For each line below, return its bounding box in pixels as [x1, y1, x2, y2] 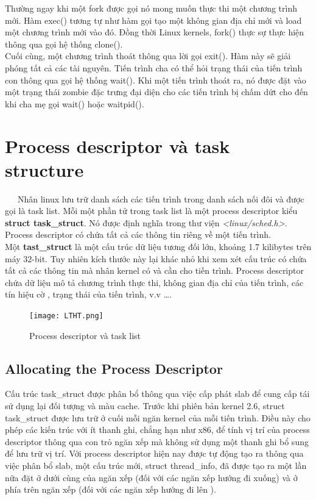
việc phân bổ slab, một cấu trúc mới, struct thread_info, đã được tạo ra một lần [5, 459, 307, 472]
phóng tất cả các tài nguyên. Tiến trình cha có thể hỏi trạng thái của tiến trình [5, 61, 303, 74]
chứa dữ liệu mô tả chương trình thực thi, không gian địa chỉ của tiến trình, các [5, 276, 304, 288]
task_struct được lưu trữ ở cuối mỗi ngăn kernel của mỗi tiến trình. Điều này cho [5, 411, 311, 424]
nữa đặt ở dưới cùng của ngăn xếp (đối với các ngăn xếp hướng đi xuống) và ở [5, 471, 298, 484]
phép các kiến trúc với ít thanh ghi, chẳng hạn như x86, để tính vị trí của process [5, 423, 310, 436]
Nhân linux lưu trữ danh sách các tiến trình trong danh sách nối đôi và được [17, 192, 304, 205]
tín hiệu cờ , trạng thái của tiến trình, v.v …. [5, 288, 172, 301]
